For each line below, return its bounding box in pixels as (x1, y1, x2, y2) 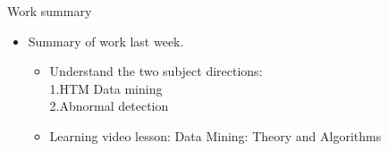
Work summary (7, 2, 92, 20)
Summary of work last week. (28, 31, 184, 50)
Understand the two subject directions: (49, 62, 263, 80)
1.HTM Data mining (49, 79, 163, 97)
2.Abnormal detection (49, 96, 169, 115)
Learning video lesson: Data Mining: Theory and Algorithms (49, 126, 382, 145)
